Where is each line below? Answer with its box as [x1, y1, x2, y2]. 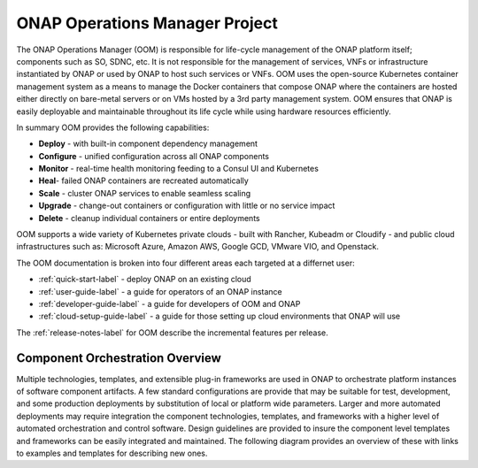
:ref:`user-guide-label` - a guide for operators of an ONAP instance [38, 286, 282, 296]
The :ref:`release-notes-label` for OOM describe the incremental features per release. [16, 327, 328, 338]
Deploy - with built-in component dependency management [38, 138, 258, 150]
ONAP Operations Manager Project [16, 13, 278, 33]
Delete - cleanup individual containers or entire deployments [38, 212, 260, 223]
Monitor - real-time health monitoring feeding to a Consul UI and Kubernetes [38, 164, 319, 174]
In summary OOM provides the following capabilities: [16, 122, 210, 133]
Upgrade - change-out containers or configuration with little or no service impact [38, 200, 335, 211]
